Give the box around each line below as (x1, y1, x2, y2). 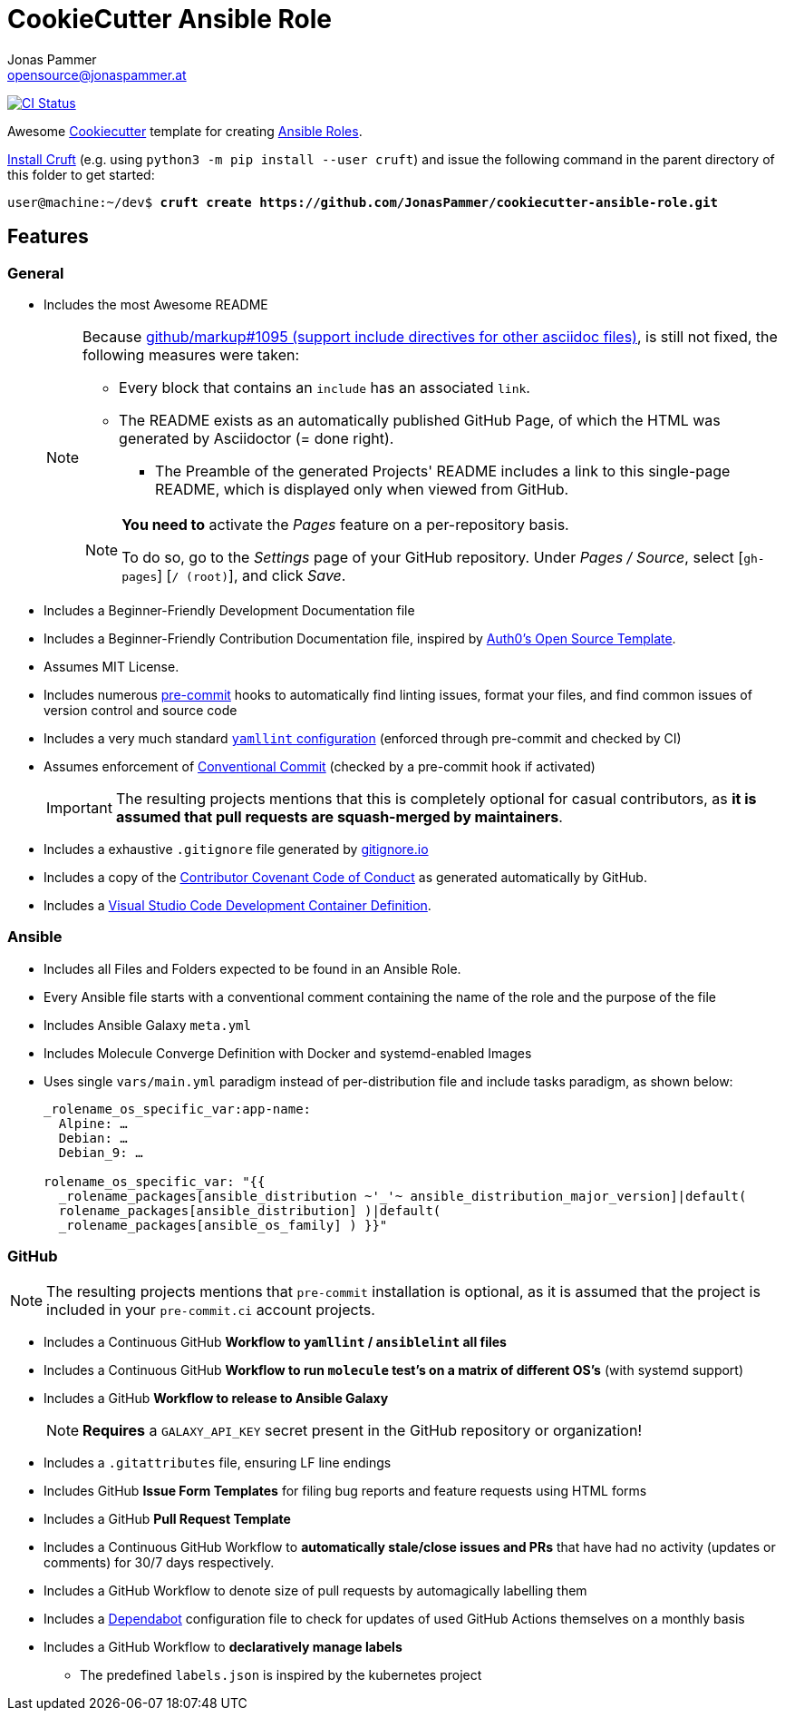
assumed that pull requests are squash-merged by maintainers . (115, 807, 563, 826)
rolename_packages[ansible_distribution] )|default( (58, 1203, 441, 1218)
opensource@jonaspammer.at (7, 66, 187, 83)
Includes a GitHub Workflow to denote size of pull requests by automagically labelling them (44, 1583, 587, 1599)
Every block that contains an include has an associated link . (119, 378, 530, 397)
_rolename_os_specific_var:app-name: (44, 1101, 312, 1116)
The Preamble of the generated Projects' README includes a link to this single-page (155, 461, 731, 480)
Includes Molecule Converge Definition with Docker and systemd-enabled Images (44, 1045, 532, 1061)
